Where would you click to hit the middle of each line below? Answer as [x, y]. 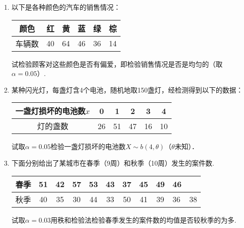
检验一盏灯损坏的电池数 [88, 146]
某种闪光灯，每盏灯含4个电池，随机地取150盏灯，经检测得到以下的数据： [127, 89]
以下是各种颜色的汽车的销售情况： [66, 7]
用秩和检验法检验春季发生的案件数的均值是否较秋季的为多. [144, 219]
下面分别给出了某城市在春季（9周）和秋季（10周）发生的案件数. [113, 162]
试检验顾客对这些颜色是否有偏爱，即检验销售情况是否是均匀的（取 [117, 64]
